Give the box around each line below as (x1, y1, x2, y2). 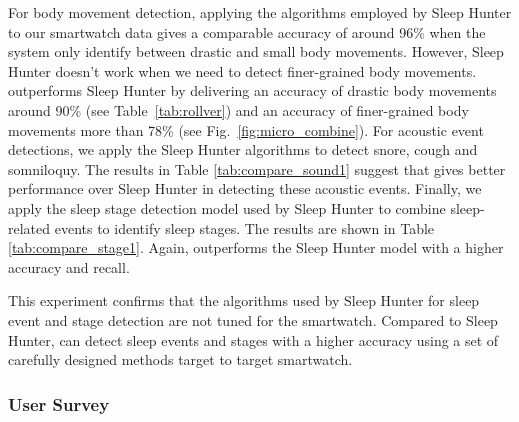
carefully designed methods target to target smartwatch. (8, 349, 353, 370)
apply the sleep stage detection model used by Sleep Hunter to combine (8, 197, 446, 218)
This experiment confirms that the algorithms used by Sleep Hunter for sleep (8, 290, 480, 311)
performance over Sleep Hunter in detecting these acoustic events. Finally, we (8, 178, 482, 199)
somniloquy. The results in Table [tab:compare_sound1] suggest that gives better (8, 158, 506, 179)
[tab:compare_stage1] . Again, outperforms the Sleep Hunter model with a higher (8, 237, 504, 258)
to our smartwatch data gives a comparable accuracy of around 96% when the (8, 21, 486, 42)
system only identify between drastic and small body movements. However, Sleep (8, 41, 504, 62)
